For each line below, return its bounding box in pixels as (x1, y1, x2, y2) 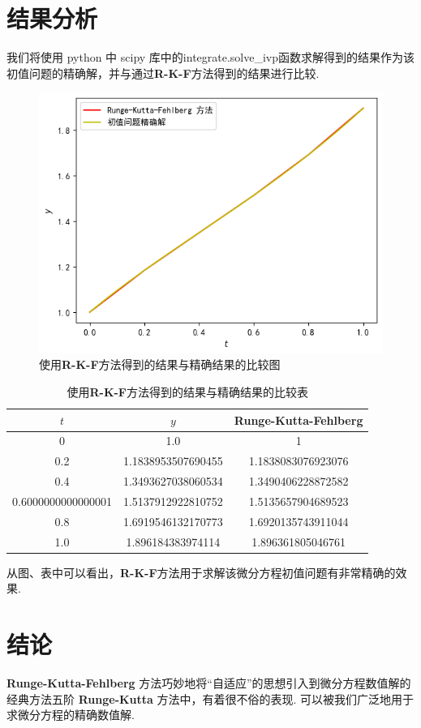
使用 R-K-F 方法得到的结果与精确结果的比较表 (67, 383, 308, 400)
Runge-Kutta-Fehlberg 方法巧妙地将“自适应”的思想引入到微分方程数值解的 (6, 674, 411, 692)
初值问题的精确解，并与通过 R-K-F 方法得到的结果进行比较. (6, 64, 320, 81)
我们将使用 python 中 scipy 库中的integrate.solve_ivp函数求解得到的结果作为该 (6, 49, 415, 66)
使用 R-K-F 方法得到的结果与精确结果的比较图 (39, 356, 281, 373)
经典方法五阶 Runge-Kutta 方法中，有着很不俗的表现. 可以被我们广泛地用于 (6, 690, 415, 707)
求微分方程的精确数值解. (6, 706, 135, 723)
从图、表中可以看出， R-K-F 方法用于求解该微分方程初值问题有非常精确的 (6, 563, 396, 580)
